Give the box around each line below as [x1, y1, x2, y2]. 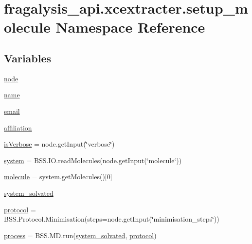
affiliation [4, 122, 32, 132]
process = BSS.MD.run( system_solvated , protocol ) [4, 230, 157, 240]
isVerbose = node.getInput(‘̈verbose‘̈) [4, 139, 115, 149]
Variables [4, 50, 52, 65]
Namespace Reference [55, 17, 205, 37]
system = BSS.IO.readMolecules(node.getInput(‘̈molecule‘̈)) [4, 155, 182, 165]
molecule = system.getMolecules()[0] [4, 171, 112, 182]
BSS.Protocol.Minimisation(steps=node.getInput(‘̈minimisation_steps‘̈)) [4, 214, 219, 224]
